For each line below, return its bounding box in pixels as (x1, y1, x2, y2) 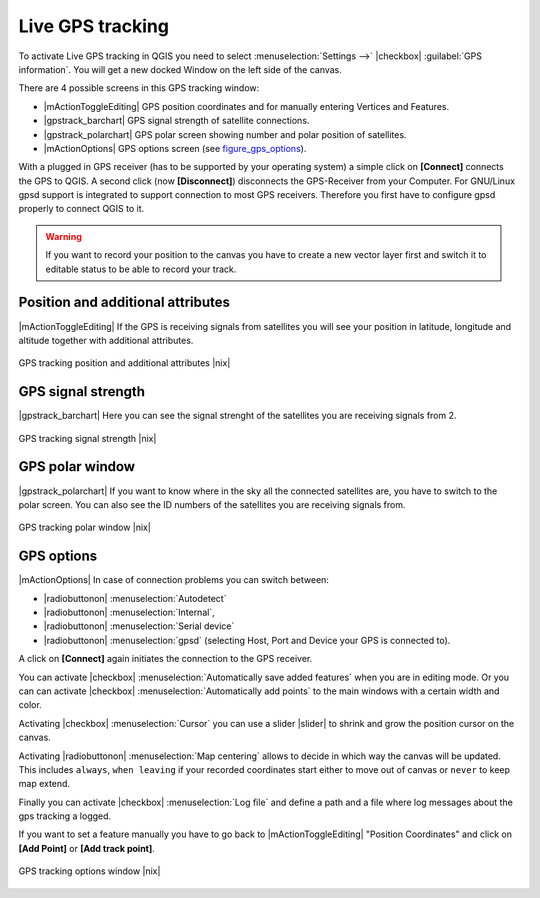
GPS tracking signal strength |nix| (18, 432, 157, 444)
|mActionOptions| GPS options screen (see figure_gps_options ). (43, 142, 307, 154)
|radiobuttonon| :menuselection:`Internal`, (43, 606, 215, 618)
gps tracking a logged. (18, 810, 112, 822)
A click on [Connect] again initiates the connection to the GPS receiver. (18, 653, 313, 665)
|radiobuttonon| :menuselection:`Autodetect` (43, 592, 227, 604)
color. (18, 699, 42, 711)
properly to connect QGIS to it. (18, 203, 145, 215)
